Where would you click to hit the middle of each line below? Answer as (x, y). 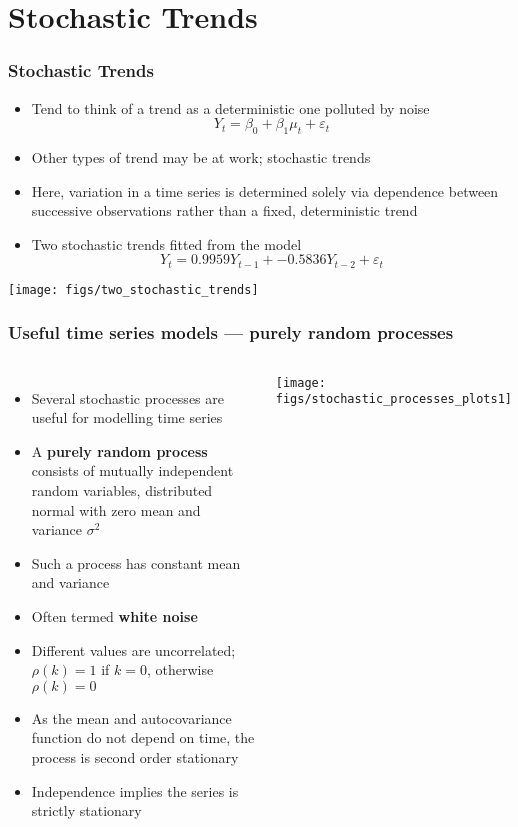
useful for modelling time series (127, 417)
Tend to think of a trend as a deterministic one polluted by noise (230, 107)
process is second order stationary (135, 757)
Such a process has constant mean (136, 562)
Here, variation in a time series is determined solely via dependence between (265, 190)
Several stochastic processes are (127, 397)
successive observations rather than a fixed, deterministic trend (224, 210)
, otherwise (180, 669)
